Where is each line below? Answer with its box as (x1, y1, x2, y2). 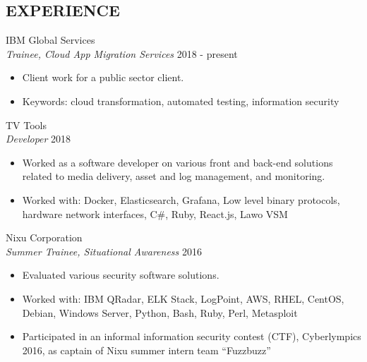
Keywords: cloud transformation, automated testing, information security (22, 93, 339, 108)
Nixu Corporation (6, 230, 83, 245)
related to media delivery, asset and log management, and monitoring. (22, 169, 325, 183)
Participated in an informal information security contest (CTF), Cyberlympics (22, 329, 361, 344)
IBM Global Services (6, 32, 95, 47)
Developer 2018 (6, 131, 71, 146)
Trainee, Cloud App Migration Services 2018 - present (6, 46, 238, 61)
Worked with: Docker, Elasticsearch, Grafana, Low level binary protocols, (22, 192, 340, 207)
